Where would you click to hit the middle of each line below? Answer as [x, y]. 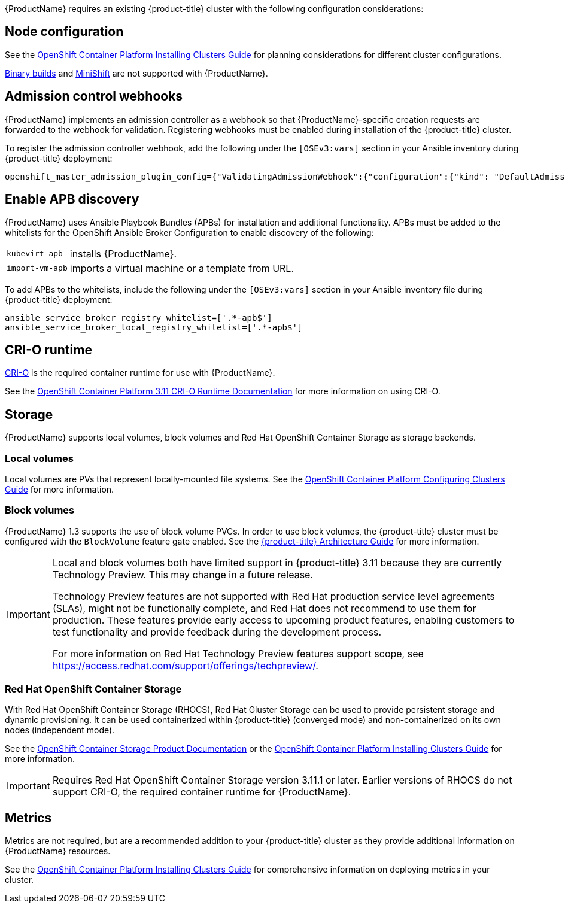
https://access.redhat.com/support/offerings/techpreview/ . [185, 665]
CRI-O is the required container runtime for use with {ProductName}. [140, 373]
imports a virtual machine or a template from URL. [182, 268]
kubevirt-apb [35, 254]
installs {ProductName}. [123, 253]
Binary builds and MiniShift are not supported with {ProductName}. [136, 73]
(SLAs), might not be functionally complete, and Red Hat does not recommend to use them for [264, 608]
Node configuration [64, 32]
